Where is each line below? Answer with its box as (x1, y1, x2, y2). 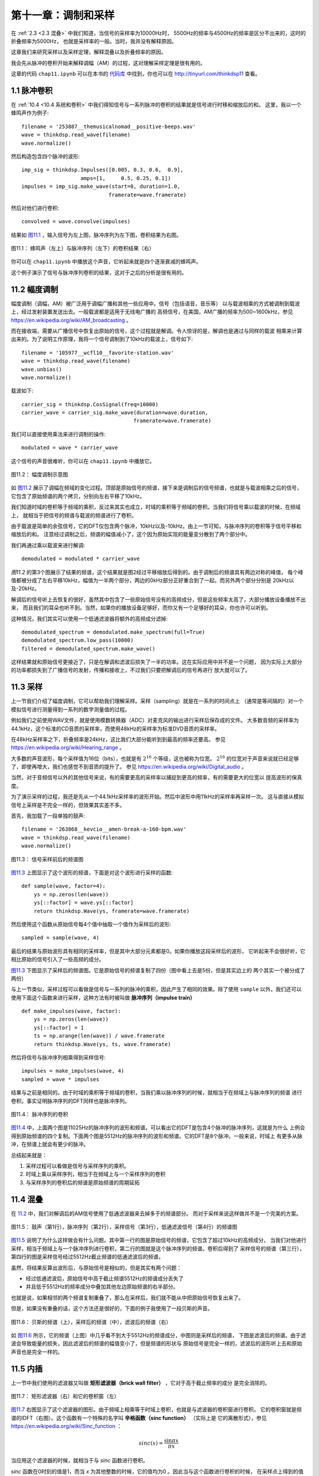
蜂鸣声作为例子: (11, 109, 50, 116)
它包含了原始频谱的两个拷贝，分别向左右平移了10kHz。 (11, 492, 145, 499)
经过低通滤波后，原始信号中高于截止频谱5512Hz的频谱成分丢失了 (25, 1275, 184, 1282)
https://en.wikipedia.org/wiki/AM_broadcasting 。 (11, 316, 132, 324)
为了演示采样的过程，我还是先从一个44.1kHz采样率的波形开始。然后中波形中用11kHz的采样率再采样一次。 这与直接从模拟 (11, 793, 304, 800)
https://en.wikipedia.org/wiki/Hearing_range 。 (11, 744, 125, 751)
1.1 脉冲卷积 (11, 86, 53, 96)
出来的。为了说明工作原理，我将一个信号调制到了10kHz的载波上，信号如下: (11, 335, 193, 342)
